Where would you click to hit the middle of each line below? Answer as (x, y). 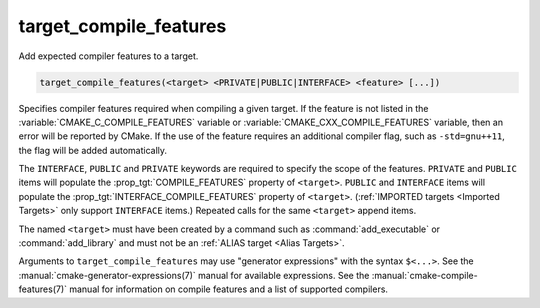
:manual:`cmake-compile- (425, 275)
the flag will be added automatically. (93, 150)
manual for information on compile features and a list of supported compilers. (228, 289)
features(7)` (43, 289)
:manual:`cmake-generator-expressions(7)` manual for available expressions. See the (194, 275)
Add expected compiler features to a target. (108, 56)
